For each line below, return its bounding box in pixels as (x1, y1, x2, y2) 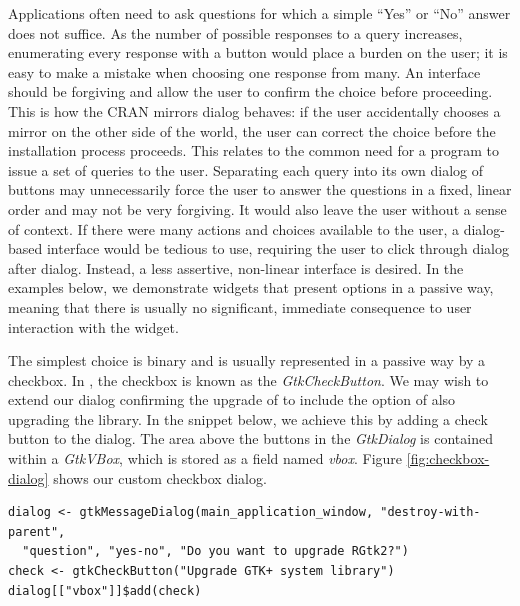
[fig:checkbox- (406, 448, 490, 469)
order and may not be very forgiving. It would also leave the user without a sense (8, 198, 507, 219)
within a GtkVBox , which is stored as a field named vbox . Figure (8, 448, 403, 469)
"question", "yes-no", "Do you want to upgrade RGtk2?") (22, 544, 409, 559)
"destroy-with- (380, 505, 481, 520)
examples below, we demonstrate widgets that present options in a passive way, (8, 277, 494, 298)
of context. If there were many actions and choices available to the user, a (8, 218, 460, 239)
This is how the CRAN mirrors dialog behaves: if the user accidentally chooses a (8, 100, 501, 121)
